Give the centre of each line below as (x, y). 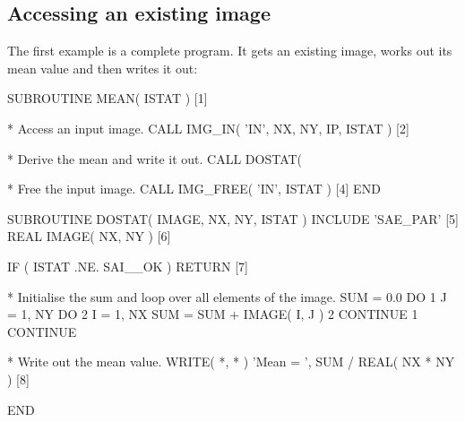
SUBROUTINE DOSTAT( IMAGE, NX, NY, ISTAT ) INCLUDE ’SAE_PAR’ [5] (233, 218)
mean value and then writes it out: (103, 68)
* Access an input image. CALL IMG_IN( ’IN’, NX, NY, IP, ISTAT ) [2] (208, 128)
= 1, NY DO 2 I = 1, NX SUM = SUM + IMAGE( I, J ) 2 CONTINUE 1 (213, 314)
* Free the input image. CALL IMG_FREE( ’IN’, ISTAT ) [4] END (194, 189)
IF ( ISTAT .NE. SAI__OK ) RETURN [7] (128, 266)
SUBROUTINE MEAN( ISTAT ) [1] (108, 98)
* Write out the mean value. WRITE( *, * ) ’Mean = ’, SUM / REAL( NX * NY (231, 362)
